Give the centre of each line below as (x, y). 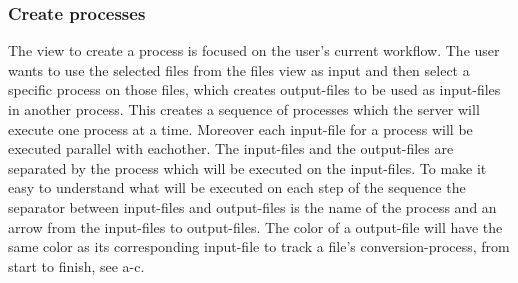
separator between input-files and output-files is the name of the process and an (252, 206)
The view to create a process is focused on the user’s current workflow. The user (254, 50)
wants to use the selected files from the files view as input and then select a (239, 69)
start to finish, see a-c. (76, 265)
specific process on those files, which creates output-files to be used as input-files (254, 89)
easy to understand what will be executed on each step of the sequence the (237, 187)
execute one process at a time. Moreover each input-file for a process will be (240, 128)
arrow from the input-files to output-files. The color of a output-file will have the (255, 226)
